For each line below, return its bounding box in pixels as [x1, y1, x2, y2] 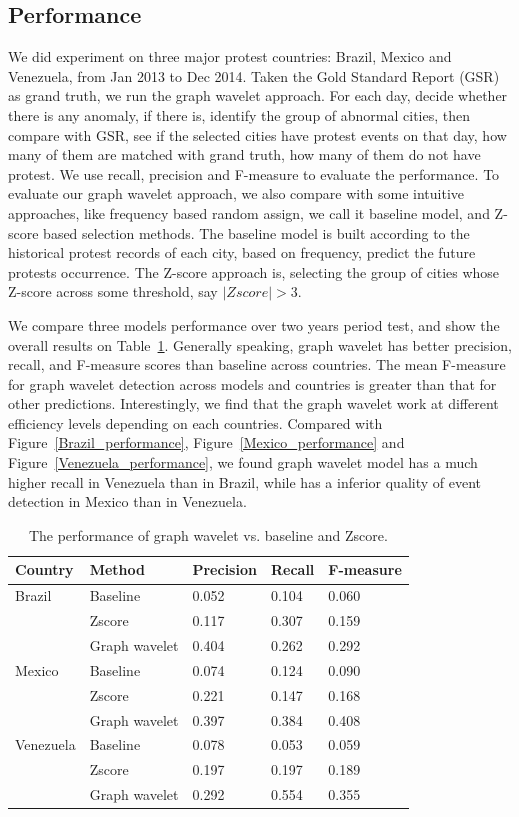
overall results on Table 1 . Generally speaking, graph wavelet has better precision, [8, 334, 512, 355]
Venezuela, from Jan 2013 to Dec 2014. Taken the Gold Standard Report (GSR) [8, 65, 500, 86]
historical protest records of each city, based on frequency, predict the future [8, 242, 476, 263]
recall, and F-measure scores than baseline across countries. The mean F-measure [8, 354, 506, 375]
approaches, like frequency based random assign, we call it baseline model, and [8, 202, 490, 223]
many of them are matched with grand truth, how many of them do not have [8, 144, 481, 165]
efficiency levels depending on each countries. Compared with [8, 412, 383, 433]
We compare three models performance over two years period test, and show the [8, 314, 500, 335]
